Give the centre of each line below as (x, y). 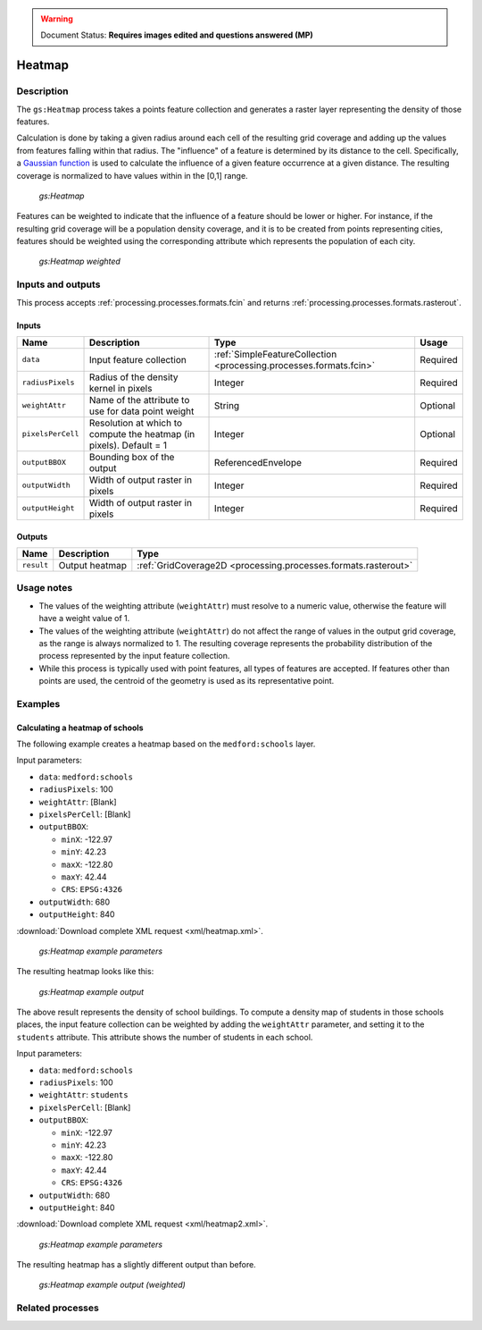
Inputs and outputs (58, 284)
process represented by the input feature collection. (134, 656)
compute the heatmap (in (142, 434)
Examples (38, 703)
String (227, 405)
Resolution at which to (136, 423)
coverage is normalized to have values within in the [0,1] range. (133, 175)
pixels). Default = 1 (128, 445)
